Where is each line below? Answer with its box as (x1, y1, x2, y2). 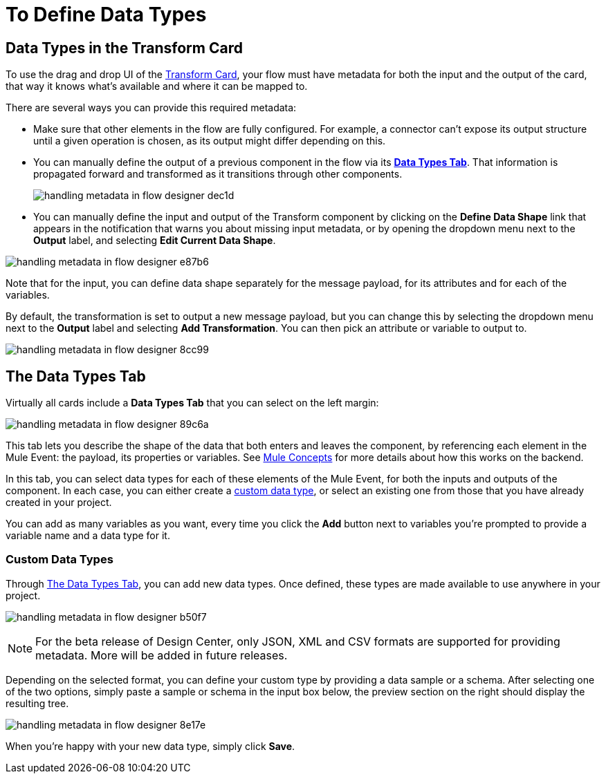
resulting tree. (6, 697, 69, 709)
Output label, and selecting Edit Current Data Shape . (33, 234, 276, 247)
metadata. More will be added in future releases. (35, 648, 288, 662)
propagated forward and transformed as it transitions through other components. (33, 168, 403, 180)
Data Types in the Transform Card (6, 39, 243, 57)
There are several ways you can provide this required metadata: (6, 102, 297, 114)
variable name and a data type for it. (6, 529, 170, 542)
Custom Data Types (6, 552, 113, 567)
